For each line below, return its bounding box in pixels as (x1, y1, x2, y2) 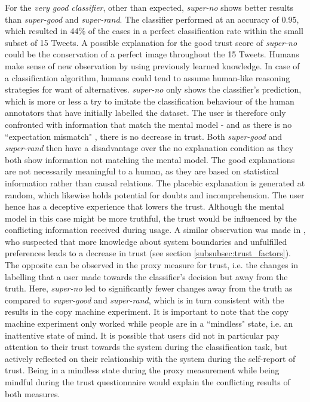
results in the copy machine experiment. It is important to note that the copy (5, 305, 289, 318)
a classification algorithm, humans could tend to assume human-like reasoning (5, 71, 290, 84)
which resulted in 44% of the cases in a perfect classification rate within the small (5, 24, 303, 37)
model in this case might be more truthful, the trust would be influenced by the (5, 211, 297, 224)
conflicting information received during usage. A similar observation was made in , (5, 223, 306, 236)
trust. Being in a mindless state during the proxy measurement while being (5, 364, 280, 376)
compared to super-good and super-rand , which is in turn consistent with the (5, 293, 284, 306)
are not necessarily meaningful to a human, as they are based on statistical (5, 165, 279, 177)
